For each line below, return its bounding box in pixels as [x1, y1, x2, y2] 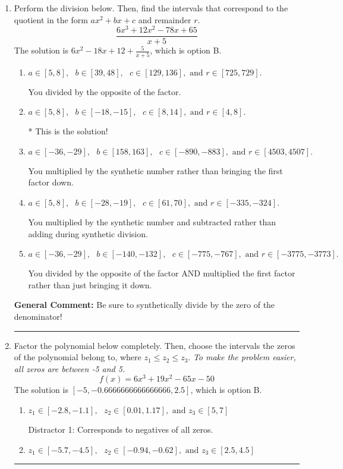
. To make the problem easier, [188, 351, 296, 363]
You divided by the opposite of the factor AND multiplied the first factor [28, 267, 295, 279]
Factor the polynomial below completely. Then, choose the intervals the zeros [14, 339, 295, 351]
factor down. [28, 176, 74, 188]
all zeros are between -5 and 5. [14, 362, 125, 374]
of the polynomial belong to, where [14, 351, 141, 363]
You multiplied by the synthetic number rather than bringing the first [28, 164, 283, 177]
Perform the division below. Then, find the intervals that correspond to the [14, 2, 288, 14]
